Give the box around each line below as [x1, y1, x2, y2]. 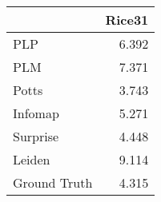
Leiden [13, 150, 50, 168]
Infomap [13, 104, 59, 122]
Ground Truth [13, 173, 93, 192]
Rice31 [105, 10, 149, 29]
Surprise [13, 127, 59, 145]
